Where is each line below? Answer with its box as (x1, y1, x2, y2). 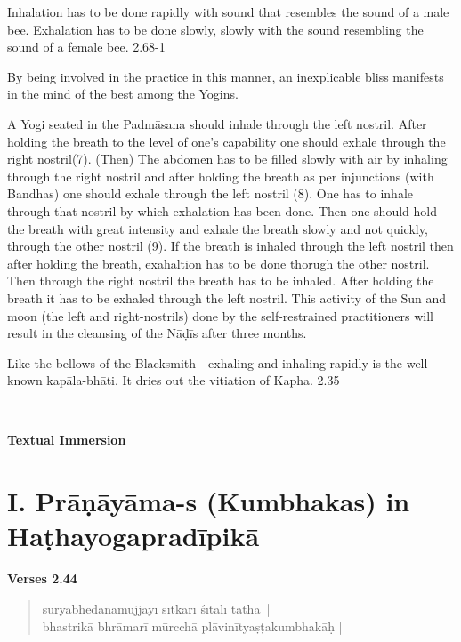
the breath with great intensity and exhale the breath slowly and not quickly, (7, 219, 428, 237)
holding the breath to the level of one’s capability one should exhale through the (7, 132, 446, 150)
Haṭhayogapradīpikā (7, 518, 260, 554)
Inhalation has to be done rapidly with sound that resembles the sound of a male (7, 3, 449, 20)
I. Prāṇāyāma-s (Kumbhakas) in (7, 483, 410, 519)
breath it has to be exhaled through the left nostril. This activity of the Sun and (7, 288, 447, 307)
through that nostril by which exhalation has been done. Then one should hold (7, 201, 437, 220)
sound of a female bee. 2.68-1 (7, 37, 166, 56)
